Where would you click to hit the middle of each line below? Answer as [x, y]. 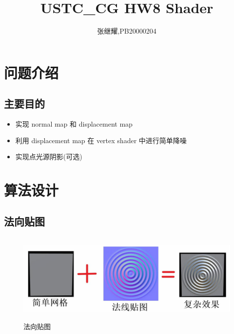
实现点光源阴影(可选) [49, 157]
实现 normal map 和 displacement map [74, 124]
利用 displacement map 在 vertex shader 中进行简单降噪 [101, 140]
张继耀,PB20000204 [127, 31]
